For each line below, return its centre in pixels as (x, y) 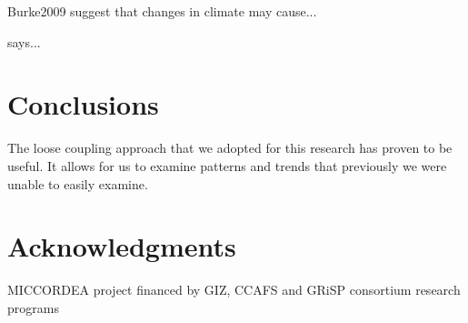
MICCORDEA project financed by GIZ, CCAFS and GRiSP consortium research (234, 290)
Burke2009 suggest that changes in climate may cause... (162, 11)
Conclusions (83, 104)
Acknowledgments (122, 246)
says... (24, 41)
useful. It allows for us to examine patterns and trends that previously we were (227, 165)
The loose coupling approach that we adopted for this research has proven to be (230, 148)
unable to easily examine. (78, 183)
